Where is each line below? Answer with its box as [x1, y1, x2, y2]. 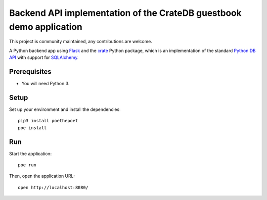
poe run [18, 162, 37, 168]
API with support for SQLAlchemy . [9, 54, 79, 60]
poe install [18, 125, 47, 131]
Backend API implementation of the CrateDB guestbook [9, 7, 242, 18]
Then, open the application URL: [9, 173, 75, 179]
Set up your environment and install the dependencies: [9, 106, 121, 112]
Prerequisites [9, 67, 51, 76]
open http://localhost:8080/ [18, 185, 89, 190]
